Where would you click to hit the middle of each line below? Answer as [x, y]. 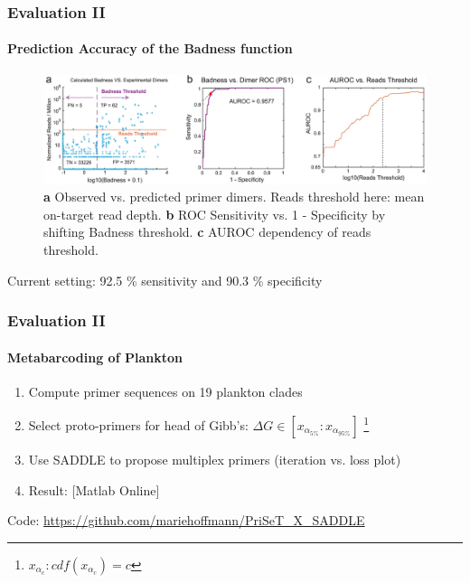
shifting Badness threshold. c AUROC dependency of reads [207, 232]
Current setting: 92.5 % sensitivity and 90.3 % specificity [165, 280]
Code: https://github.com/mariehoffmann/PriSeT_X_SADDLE [186, 520]
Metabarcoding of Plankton [95, 357]
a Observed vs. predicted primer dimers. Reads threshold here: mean [234, 197]
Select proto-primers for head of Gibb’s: [138, 425]
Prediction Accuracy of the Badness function [150, 48]
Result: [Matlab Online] [94, 489]
